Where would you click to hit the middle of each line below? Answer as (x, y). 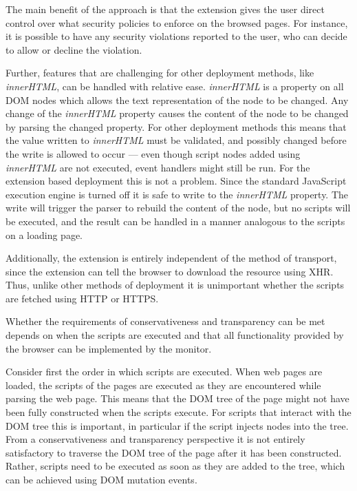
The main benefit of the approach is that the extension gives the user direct (165, 9)
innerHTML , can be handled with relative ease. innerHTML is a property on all (175, 86)
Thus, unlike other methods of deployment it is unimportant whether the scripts (175, 285)
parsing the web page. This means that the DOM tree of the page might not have (177, 398)
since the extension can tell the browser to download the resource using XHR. (170, 271)
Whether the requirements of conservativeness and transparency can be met (165, 321)
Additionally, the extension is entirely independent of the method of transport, (171, 258)
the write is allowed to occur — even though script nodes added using (153, 153)
